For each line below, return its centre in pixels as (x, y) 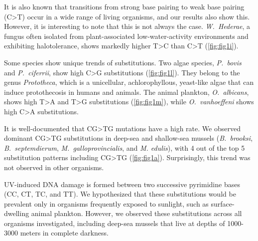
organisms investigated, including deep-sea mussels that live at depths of (115, 223)
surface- (223, 203)
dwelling (17, 213)
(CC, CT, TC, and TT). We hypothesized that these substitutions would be (120, 194)
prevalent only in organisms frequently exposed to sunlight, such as (106, 203)
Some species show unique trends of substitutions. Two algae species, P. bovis (123, 62)
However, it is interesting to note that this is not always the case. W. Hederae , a (127, 26)
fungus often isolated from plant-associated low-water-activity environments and (126, 36)
